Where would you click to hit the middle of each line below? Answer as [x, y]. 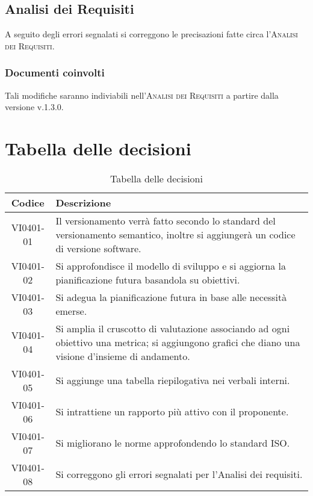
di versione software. [98, 248]
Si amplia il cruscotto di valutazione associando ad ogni [173, 328]
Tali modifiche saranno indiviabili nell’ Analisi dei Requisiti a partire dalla [142, 95]
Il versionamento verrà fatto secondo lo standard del [166, 220]
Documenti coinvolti [55, 73]
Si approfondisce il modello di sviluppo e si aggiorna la [171, 265]
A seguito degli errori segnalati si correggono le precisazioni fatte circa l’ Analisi [151, 34]
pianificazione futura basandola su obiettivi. [148, 279]
